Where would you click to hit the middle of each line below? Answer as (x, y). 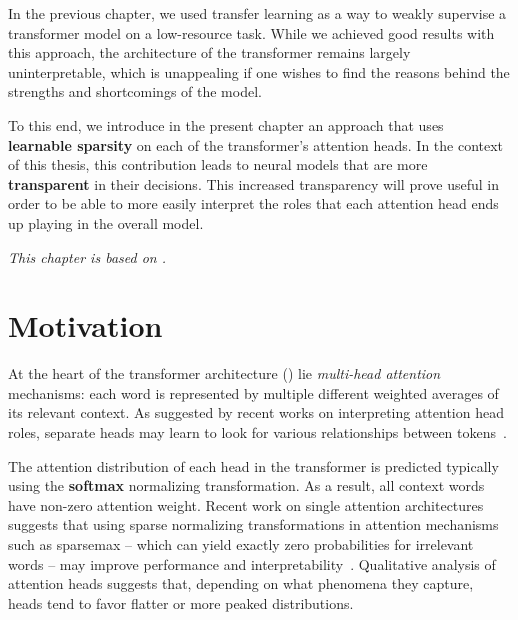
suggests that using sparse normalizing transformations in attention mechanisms (253, 524)
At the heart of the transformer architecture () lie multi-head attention (224, 373)
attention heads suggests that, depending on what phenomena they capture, (241, 583)
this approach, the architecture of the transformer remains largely (209, 52)
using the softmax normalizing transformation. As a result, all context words (246, 485)
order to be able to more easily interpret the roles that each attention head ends (253, 203)
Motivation (85, 325)
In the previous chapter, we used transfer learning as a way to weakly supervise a (257, 13)
